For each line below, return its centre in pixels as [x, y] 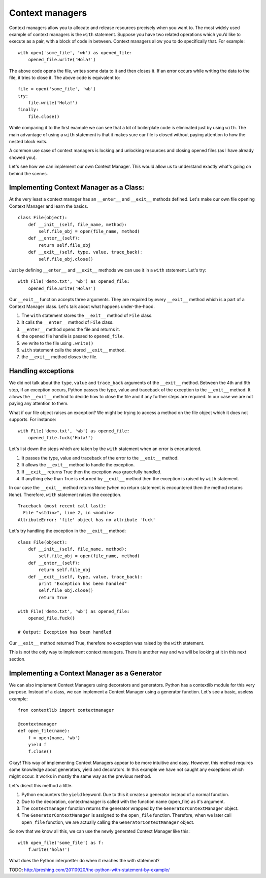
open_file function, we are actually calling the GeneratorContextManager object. [108, 822]
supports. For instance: [33, 420]
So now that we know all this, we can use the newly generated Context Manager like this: [100, 831]
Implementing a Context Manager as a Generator [85, 673]
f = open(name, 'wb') [54, 738]
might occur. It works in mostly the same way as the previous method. [80, 776]
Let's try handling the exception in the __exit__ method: [67, 531]
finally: [28, 110]
